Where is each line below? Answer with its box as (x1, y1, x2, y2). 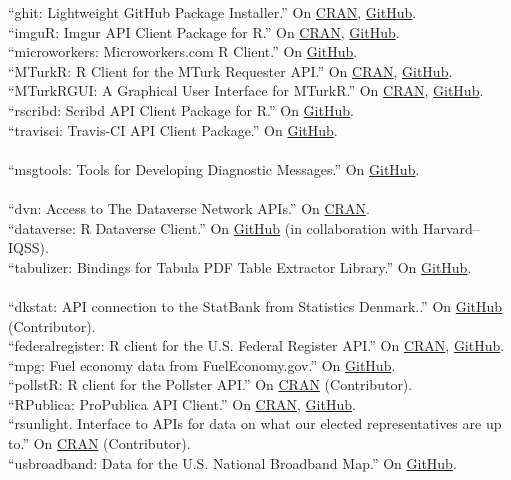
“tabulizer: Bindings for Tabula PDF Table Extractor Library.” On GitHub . (8, 256, 472, 277)
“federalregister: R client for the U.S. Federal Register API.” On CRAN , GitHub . (8, 335, 505, 356)
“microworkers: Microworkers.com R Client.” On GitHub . (8, 41, 358, 62)
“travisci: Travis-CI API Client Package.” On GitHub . (8, 119, 338, 140)
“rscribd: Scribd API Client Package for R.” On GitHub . (8, 99, 354, 120)
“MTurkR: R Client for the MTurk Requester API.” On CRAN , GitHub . (8, 60, 453, 81)
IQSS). (8, 237, 49, 258)
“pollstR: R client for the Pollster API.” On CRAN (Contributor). (8, 374, 413, 395)
